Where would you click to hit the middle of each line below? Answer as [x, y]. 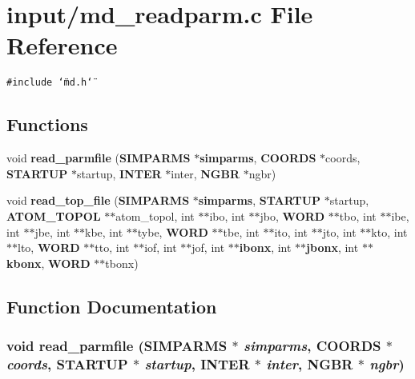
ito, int [291, 231]
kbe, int [104, 231]
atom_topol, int [155, 215]
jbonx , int [332, 247]
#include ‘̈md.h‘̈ [50, 83]
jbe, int [52, 231]
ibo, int [227, 215]
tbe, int [241, 231]
